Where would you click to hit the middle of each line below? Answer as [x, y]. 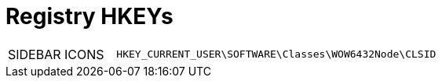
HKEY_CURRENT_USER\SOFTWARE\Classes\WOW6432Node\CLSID [276, 54]
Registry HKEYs [89, 16]
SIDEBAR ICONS [56, 54]
